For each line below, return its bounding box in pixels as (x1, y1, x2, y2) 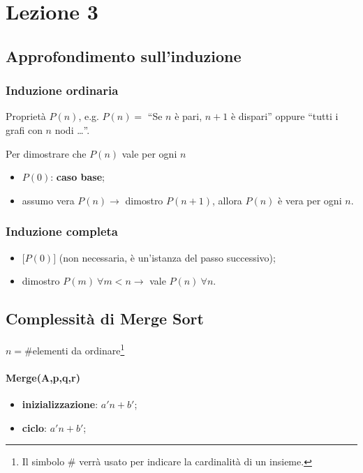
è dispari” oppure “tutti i (230, 109, 339, 123)
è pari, (175, 109, 202, 123)
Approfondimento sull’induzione (6, 45, 242, 66)
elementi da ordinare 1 (32, 340, 125, 357)
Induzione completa (6, 223, 119, 240)
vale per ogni (121, 146, 177, 160)
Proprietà (6, 109, 46, 123)
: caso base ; (50, 170, 105, 184)
